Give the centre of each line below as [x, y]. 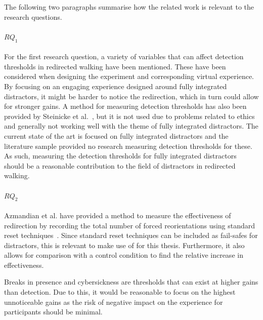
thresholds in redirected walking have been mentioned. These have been [115, 66]
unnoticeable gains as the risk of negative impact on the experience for [114, 302]
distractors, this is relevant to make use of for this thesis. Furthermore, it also [124, 245]
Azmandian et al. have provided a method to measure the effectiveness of [118, 215]
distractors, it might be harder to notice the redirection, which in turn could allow [131, 96]
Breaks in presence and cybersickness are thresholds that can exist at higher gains [131, 282]
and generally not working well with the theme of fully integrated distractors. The [131, 126]
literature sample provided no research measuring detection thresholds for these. [128, 146]
